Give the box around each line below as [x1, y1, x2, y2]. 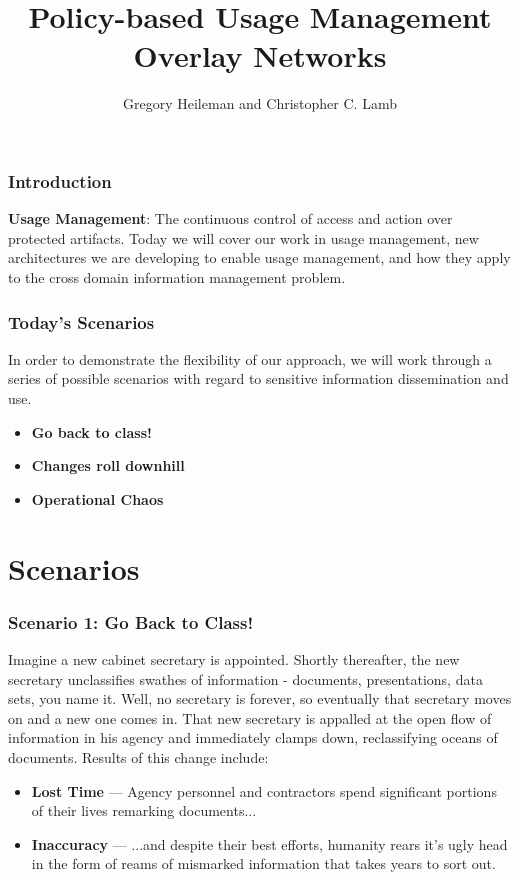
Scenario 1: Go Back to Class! [8, 609, 254, 634]
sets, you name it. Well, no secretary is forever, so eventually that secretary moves [8, 688, 512, 709]
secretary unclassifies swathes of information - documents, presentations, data [8, 668, 483, 689]
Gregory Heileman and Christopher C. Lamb [123, 93, 397, 114]
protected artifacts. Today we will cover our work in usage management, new [8, 227, 479, 248]
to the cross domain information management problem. [8, 266, 346, 287]
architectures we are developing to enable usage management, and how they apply [8, 247, 511, 268]
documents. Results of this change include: [8, 746, 269, 767]
